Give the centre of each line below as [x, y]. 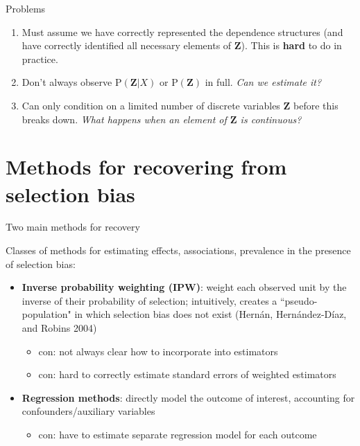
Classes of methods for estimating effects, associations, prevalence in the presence [178, 250]
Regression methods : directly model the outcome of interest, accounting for [188, 397]
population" [46, 314]
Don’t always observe [67, 82]
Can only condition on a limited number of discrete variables [151, 105]
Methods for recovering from [146, 167]
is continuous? [271, 119]
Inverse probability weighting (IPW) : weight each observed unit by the [184, 287]
